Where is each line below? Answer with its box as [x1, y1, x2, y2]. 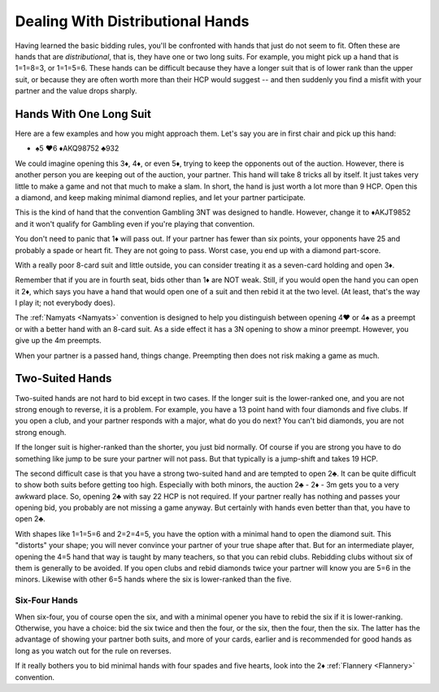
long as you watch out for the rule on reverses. [15, 646, 172, 655]
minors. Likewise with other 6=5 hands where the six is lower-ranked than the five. [15, 574, 292, 585]
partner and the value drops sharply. [15, 86, 137, 96]
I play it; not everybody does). [15, 298, 115, 308]
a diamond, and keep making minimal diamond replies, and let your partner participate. [15, 192, 306, 202]
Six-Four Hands [15, 594, 79, 606]
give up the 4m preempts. [15, 336, 102, 346]
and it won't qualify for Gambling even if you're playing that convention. [15, 219, 255, 228]
